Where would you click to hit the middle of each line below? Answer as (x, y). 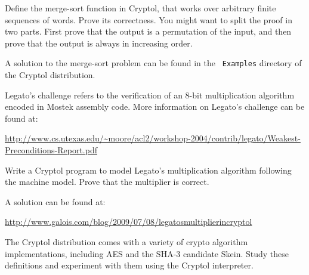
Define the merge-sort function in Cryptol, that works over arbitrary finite (140, 8)
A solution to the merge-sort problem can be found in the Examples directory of (153, 63)
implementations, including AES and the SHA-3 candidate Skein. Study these (147, 253)
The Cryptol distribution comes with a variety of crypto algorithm (126, 241)
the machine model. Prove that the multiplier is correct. (107, 182)
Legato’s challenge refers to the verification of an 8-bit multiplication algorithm (150, 95)
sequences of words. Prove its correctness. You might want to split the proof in (149, 19)
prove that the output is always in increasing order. (99, 43)
